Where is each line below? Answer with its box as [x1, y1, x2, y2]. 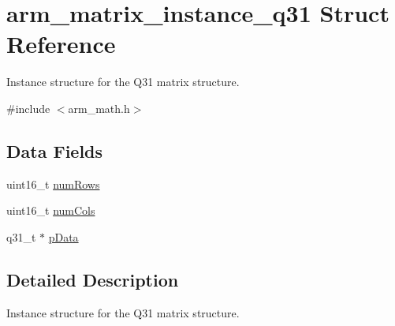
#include [6, 99, 50, 116]
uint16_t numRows [6, 175, 100, 192]
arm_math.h [68, 99, 130, 116]
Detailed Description [6, 267, 179, 291]
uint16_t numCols [6, 202, 95, 219]
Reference [6, 28, 116, 60]
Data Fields [6, 138, 103, 163]
